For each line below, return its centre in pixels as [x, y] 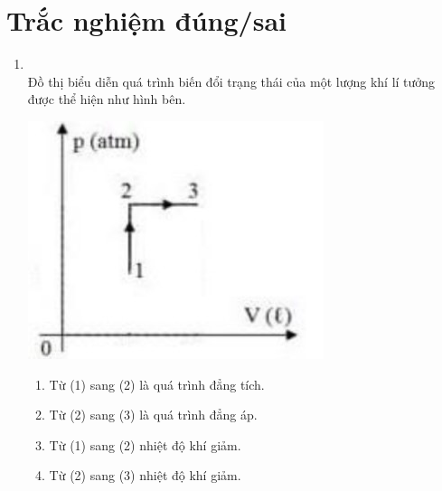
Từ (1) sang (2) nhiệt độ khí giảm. [145, 444]
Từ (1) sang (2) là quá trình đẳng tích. [157, 384]
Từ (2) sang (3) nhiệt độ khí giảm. [145, 475]
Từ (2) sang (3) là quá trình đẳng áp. [153, 415]
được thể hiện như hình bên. [107, 99]
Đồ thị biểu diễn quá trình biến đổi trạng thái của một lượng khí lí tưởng [231, 81]
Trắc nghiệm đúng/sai [146, 20]
